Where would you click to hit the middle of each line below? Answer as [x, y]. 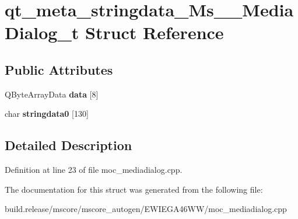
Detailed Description [69, 145]
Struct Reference [154, 32]
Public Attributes [59, 69]
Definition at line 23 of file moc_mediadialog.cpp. [94, 170]
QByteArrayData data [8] [52, 94]
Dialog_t [42, 32]
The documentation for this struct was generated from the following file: [134, 189]
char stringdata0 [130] [47, 114]
